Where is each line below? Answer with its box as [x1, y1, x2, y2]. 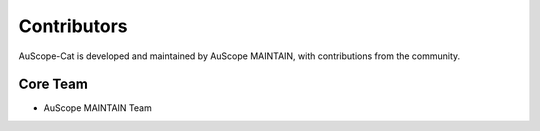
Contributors [18, 15, 129, 37]
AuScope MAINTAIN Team [43, 102, 152, 114]
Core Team [18, 76, 89, 93]
